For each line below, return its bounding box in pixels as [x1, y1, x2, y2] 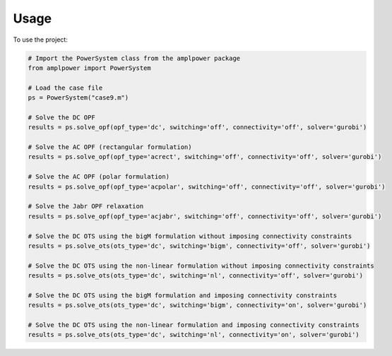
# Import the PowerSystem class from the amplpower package [28, 54, 241, 62]
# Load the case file [28, 83, 103, 92]
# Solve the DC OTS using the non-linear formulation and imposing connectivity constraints [28, 321, 360, 329]
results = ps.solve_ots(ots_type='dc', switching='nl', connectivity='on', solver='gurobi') [28, 331, 360, 339]
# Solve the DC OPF [28, 113, 95, 121]
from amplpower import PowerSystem [28, 64, 151, 72]
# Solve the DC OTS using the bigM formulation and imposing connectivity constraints [28, 291, 338, 299]
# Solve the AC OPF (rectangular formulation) [28, 143, 192, 151]
